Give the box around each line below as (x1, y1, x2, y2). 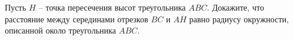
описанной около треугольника (5, 24, 116, 36)
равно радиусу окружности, (189, 12, 289, 25)
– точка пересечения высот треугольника (38, 1, 186, 13)
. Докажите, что (207, 1, 264, 13)
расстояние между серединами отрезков (5, 12, 148, 25)
